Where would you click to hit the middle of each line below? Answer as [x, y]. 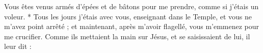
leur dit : [18, 46]
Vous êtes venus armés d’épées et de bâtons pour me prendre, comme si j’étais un [131, 6]
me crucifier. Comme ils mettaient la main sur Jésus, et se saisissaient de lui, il [127, 36]
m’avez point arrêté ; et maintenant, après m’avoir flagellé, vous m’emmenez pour [132, 26]
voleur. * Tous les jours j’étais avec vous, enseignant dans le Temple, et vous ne [128, 16]
